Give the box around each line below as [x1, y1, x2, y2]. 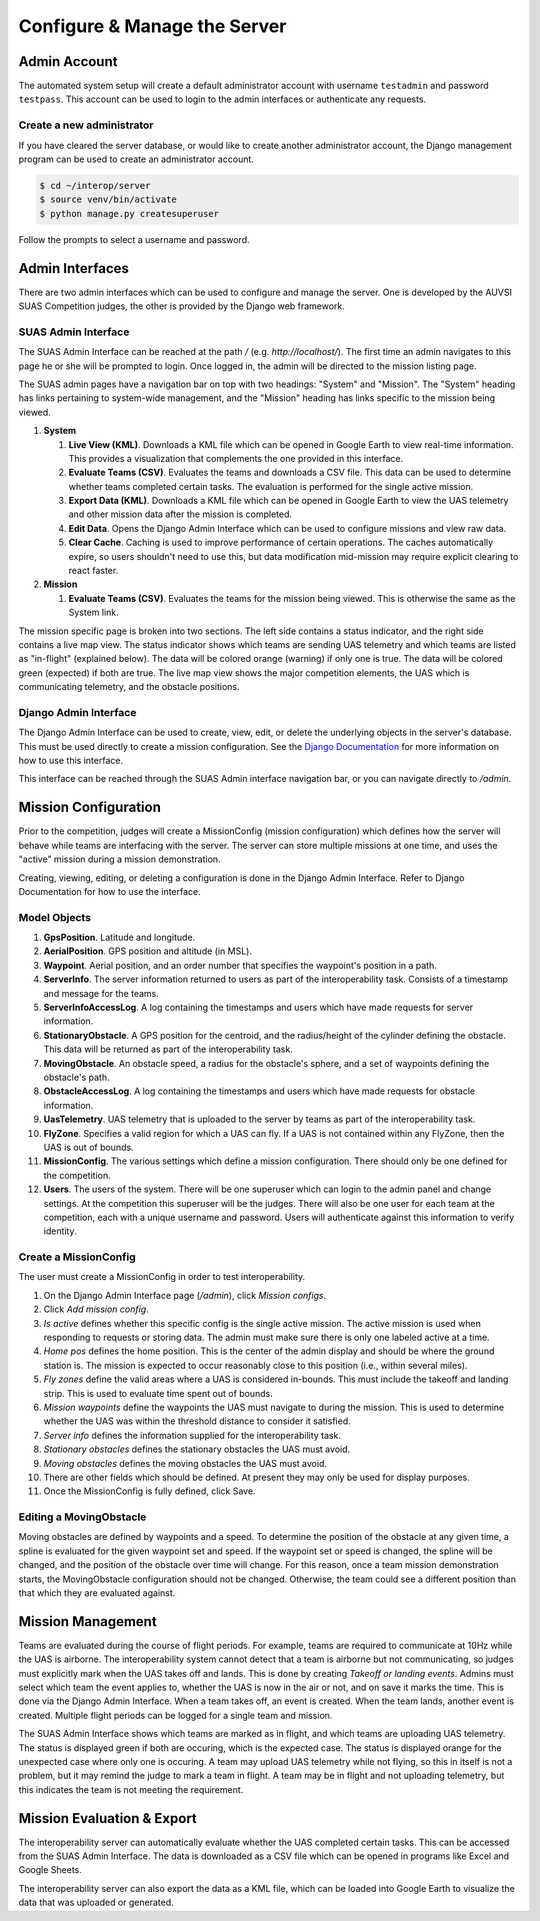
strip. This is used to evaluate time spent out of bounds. [43, 1387, 274, 1399]
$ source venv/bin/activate [39, 194, 177, 205]
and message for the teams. [43, 987, 160, 999]
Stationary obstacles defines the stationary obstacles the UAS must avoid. [43, 1443, 351, 1455]
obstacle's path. [43, 1071, 110, 1083]
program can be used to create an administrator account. [18, 153, 255, 165]
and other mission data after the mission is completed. [68, 508, 293, 520]
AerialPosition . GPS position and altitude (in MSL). [43, 945, 252, 957]
